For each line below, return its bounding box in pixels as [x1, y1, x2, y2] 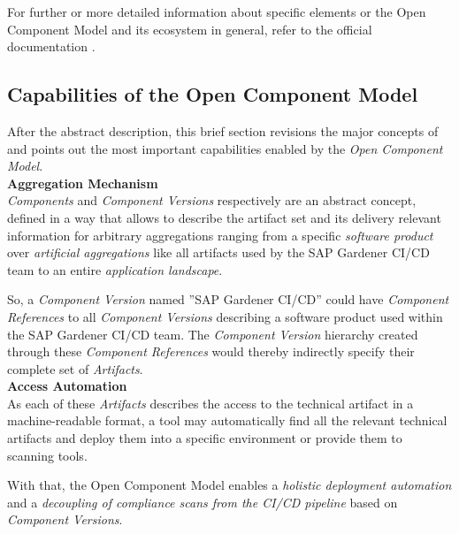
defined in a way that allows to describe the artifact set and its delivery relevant [7, 208, 441, 226]
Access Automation [7, 377, 127, 395]
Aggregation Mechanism [7, 173, 158, 192]
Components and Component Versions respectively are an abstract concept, [7, 191, 417, 210]
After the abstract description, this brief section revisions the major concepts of [7, 121, 439, 140]
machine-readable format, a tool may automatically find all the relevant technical [7, 411, 448, 430]
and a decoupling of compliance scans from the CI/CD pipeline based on [7, 492, 398, 511]
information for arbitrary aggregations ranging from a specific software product [7, 225, 433, 244]
